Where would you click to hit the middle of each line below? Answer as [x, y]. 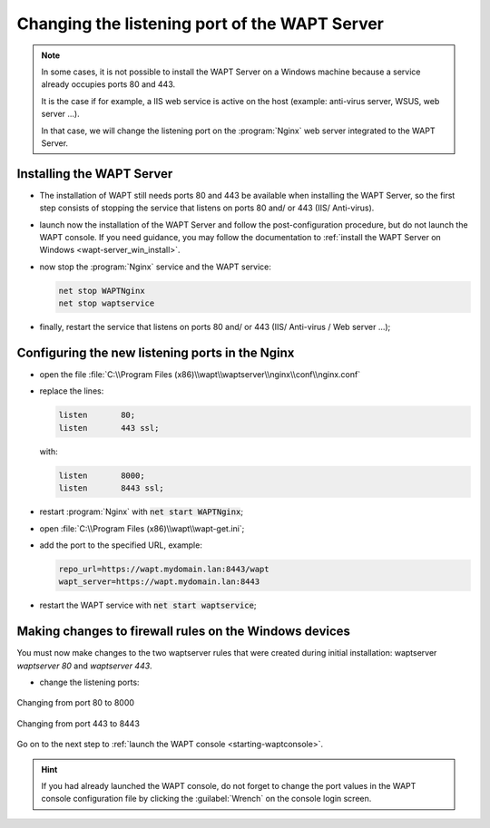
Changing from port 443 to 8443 [78, 723]
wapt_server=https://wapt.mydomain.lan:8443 [159, 582]
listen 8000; [102, 475]
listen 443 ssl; [109, 428]
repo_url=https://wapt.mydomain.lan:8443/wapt [164, 569]
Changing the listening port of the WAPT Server [201, 24]
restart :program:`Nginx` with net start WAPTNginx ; [142, 511]
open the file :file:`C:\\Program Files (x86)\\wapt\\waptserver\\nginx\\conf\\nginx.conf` [200, 375]
